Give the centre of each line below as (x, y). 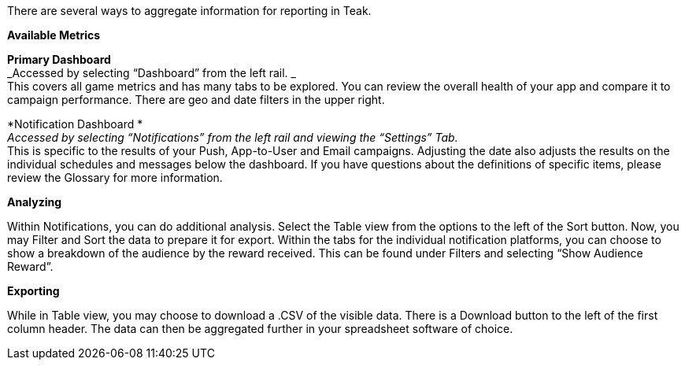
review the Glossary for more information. (115, 177)
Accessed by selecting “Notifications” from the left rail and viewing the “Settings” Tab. (233, 137)
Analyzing (35, 202)
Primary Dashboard (59, 59)
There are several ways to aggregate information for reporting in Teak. (189, 11)
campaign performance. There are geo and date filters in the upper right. (196, 100)
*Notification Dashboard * (75, 124)
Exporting (33, 291)
